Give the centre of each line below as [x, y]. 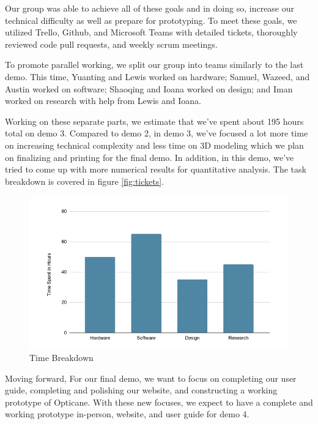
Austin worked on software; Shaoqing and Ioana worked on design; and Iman [149, 88]
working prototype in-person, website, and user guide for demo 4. [127, 414]
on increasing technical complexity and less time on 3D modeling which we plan [154, 145]
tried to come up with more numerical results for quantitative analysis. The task [156, 169]
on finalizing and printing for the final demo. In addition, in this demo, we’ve [150, 157]
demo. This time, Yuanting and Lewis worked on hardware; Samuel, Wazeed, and [157, 76]
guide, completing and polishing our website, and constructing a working [141, 390]
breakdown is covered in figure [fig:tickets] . [85, 181]
